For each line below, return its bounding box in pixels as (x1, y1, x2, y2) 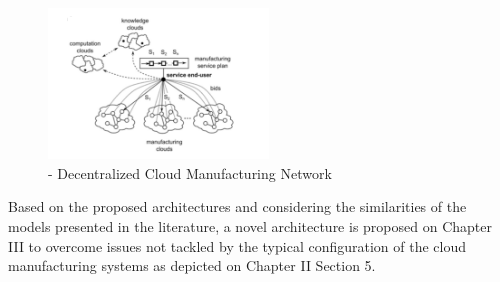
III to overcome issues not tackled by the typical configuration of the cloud (8, 235, 467, 256)
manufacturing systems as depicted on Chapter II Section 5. (8, 255, 376, 276)
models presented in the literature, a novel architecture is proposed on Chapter (8, 215, 492, 236)
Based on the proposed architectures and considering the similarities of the (8, 196, 467, 217)
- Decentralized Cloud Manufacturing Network (48, 162, 332, 183)
